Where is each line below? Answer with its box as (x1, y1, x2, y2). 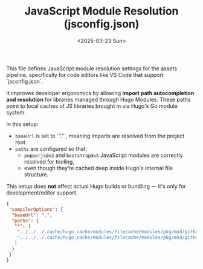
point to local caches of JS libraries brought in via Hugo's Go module (6, 102, 178, 110)
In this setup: (6, 120, 39, 128)
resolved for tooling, (24, 158, 74, 165)
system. (6, 108, 26, 116)
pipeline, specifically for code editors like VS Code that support (6, 71, 164, 78)
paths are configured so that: (14, 145, 88, 152)
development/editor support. (6, 189, 78, 196)
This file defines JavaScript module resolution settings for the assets (6, 65, 177, 72)
